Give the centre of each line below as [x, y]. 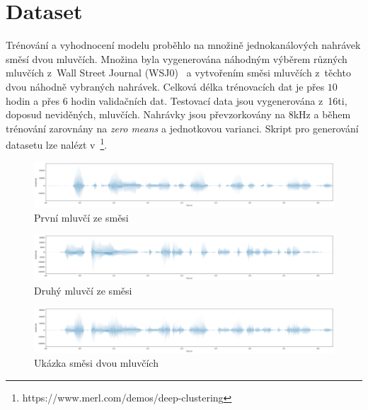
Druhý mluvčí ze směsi [83, 290]
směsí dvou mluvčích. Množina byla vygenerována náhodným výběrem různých [177, 58]
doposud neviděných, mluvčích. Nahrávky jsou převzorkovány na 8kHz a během [178, 114]
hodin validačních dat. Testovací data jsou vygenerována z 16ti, [209, 100]
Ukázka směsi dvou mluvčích [96, 363]
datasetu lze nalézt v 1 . [57, 143]
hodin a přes [33, 100]
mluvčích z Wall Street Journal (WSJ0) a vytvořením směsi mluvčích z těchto [178, 73]
